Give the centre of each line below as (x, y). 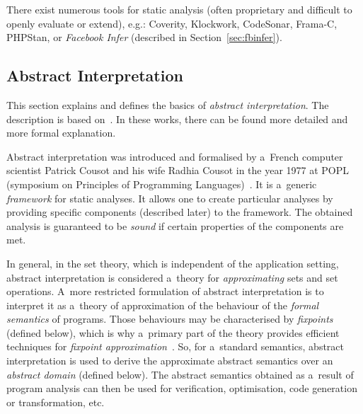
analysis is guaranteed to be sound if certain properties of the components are (175, 225)
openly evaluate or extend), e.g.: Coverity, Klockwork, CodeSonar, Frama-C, (172, 23)
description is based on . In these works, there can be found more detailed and (177, 119)
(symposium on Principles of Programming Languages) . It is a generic (162, 184)
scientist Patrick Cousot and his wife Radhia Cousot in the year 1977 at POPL (178, 170)
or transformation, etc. (56, 402)
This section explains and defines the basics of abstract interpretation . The (168, 104)
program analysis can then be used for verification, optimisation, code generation (182, 388)
